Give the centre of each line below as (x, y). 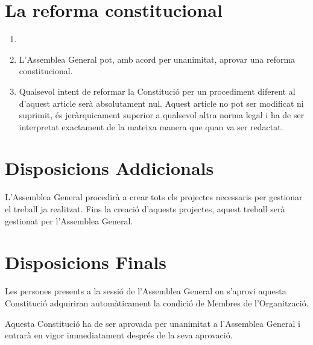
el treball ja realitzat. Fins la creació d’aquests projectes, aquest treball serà (145, 209)
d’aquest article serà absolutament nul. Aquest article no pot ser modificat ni (161, 103)
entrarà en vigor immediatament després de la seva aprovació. (119, 335)
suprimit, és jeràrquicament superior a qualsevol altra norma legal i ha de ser (162, 115)
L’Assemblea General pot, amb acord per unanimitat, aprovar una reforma (157, 59)
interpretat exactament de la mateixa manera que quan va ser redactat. (151, 126)
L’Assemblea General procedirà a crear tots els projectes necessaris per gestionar (154, 197)
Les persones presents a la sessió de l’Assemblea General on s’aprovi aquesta (146, 291)
